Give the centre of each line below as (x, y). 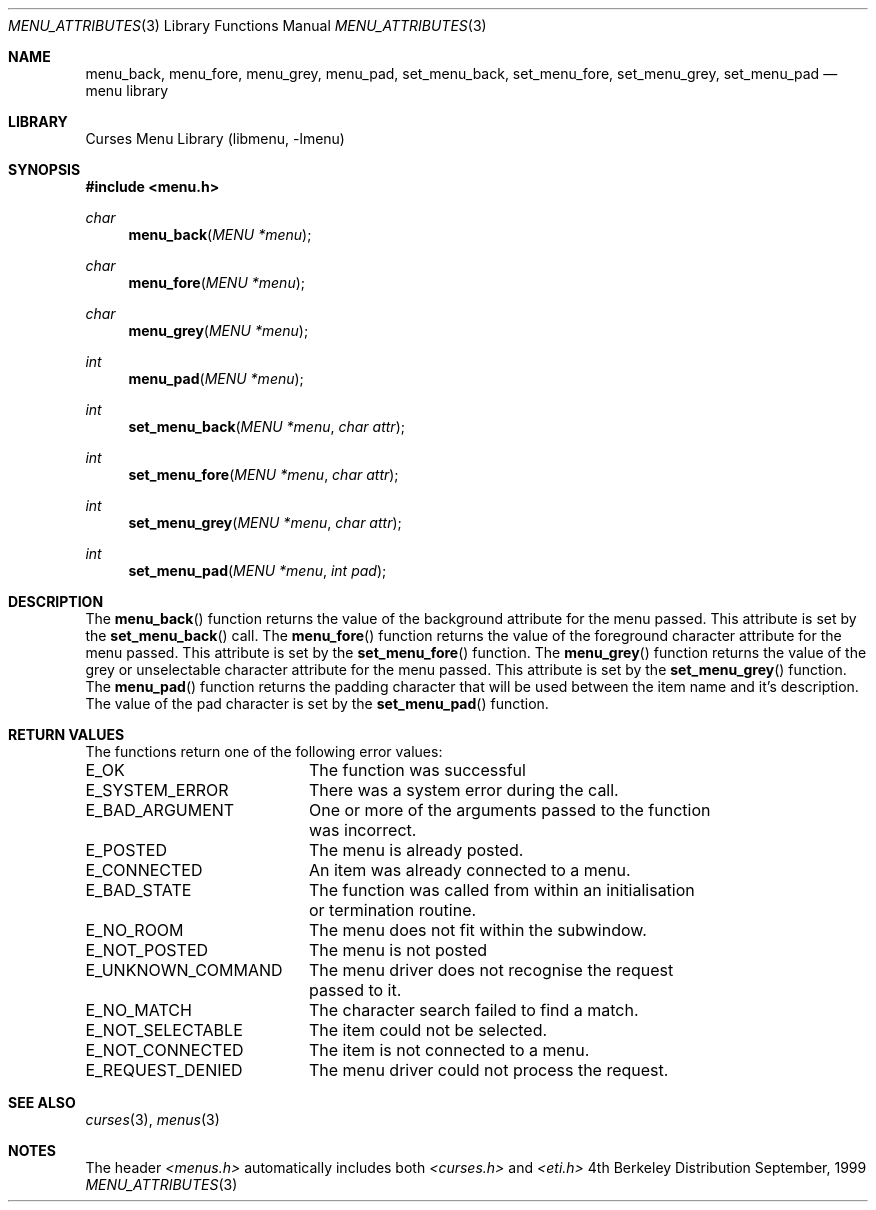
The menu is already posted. (416, 850)
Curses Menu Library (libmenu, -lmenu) (215, 138)
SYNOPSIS (44, 169)
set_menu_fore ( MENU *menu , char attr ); (263, 474)
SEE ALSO (42, 1102)
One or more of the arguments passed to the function (509, 810)
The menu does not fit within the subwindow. (477, 930)
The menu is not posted (397, 950)
